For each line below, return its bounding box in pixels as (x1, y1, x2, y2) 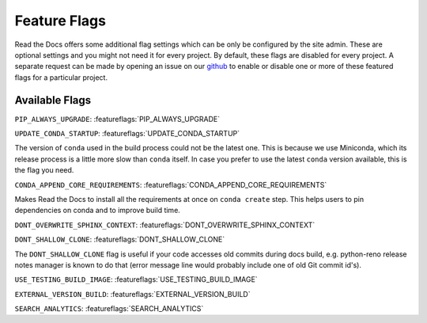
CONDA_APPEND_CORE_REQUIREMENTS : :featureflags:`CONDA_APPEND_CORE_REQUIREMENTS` (14, 180, 327, 189)
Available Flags (14, 93, 92, 107)
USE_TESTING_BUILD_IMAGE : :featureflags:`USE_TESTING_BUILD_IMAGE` (14, 275, 258, 284)
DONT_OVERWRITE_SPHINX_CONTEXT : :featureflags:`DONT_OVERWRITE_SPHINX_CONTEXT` (14, 220, 316, 230)
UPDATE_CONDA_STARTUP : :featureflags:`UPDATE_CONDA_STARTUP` (14, 129, 240, 139)
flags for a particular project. (14, 72, 108, 82)
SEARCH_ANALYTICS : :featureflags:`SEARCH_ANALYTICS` (14, 304, 204, 313)
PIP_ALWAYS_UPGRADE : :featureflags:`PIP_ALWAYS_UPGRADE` (14, 114, 221, 123)
